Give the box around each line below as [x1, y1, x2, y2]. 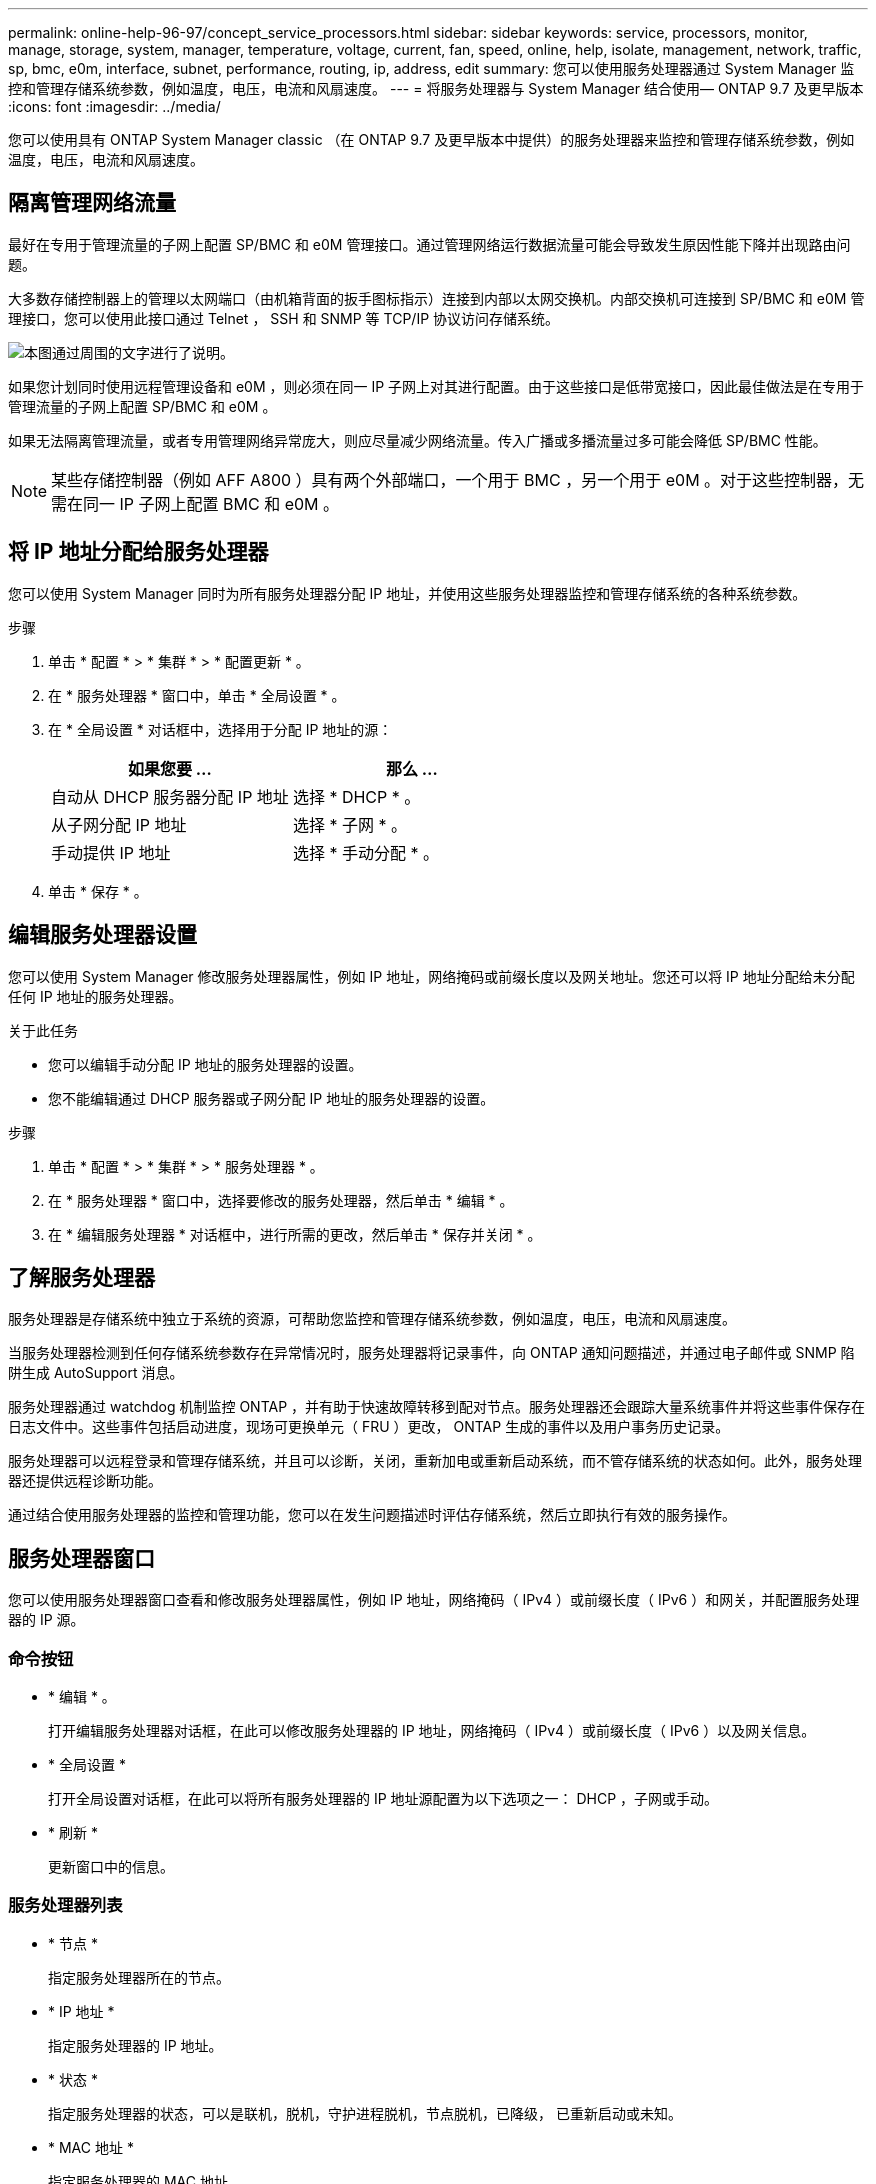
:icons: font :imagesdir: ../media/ [8, 98, 221, 115]
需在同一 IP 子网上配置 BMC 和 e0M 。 [51, 493, 340, 514]
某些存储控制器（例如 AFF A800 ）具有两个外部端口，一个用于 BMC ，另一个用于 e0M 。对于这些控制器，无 [51, 469, 865, 490]
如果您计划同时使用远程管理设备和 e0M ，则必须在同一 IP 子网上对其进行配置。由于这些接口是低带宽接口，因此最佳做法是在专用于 [8, 377, 865, 395]
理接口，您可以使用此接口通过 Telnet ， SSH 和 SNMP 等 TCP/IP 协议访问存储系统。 [8, 309, 560, 327]
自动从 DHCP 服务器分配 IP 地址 [51, 786, 289, 807]
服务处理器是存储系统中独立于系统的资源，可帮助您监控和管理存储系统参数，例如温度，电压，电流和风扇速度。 [8, 1310, 736, 1328]
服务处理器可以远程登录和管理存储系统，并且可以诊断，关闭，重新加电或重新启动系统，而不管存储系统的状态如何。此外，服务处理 [8, 1452, 862, 1470]
